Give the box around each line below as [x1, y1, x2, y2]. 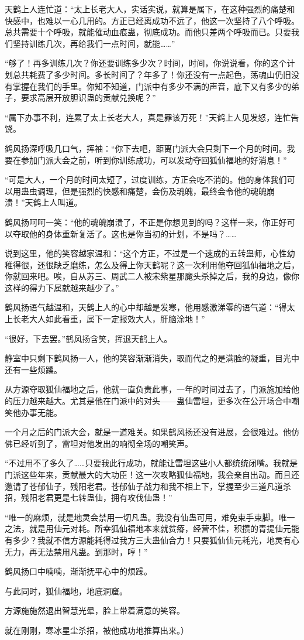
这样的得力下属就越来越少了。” [5, 281, 119, 293]
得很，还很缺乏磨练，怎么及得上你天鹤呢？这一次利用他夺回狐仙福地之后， [12, 258, 299, 271]
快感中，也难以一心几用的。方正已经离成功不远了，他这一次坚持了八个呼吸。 [5, 14, 299, 26]
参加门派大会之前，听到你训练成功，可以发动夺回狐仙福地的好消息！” [20, 153, 287, 166]
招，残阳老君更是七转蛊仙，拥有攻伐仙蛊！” [5, 491, 172, 504]
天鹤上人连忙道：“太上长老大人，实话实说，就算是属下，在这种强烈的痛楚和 [5, 3, 295, 15]
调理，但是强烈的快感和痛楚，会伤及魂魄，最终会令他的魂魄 [37, 184, 267, 197]
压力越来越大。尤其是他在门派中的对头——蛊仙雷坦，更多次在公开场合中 [12, 395, 291, 407]
